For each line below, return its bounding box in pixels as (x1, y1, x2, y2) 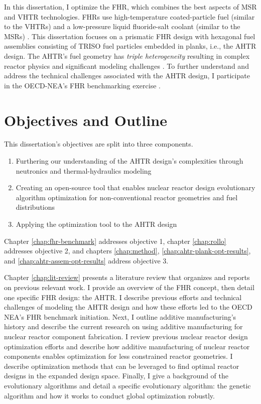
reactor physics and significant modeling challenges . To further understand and (4, 60, 249, 71)
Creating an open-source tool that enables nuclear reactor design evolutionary (16, 182, 255, 193)
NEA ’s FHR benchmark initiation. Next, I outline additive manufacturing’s (4, 311, 236, 322)
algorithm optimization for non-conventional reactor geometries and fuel (16, 192, 238, 202)
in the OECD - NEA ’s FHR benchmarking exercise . (4, 80, 161, 90)
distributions (16, 202, 55, 212)
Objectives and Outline (4, 109, 167, 130)
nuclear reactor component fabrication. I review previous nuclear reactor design (4, 331, 248, 341)
